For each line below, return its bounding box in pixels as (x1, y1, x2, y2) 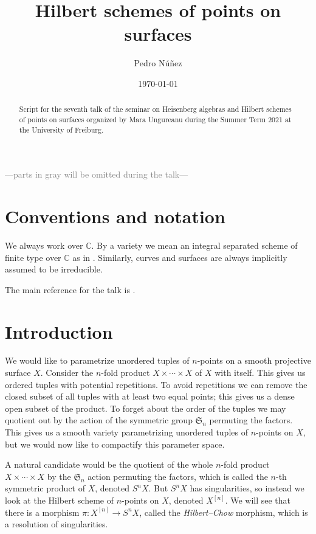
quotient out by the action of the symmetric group (5, 414, 193, 426)
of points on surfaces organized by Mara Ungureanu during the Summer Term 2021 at (19, 114, 292, 124)
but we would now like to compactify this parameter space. (5, 437, 225, 450)
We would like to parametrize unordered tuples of (5, 354, 190, 367)
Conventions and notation (5, 204, 225, 229)
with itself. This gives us (215, 366, 306, 379)
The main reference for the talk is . (5, 283, 136, 296)
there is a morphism (5, 505, 80, 518)
